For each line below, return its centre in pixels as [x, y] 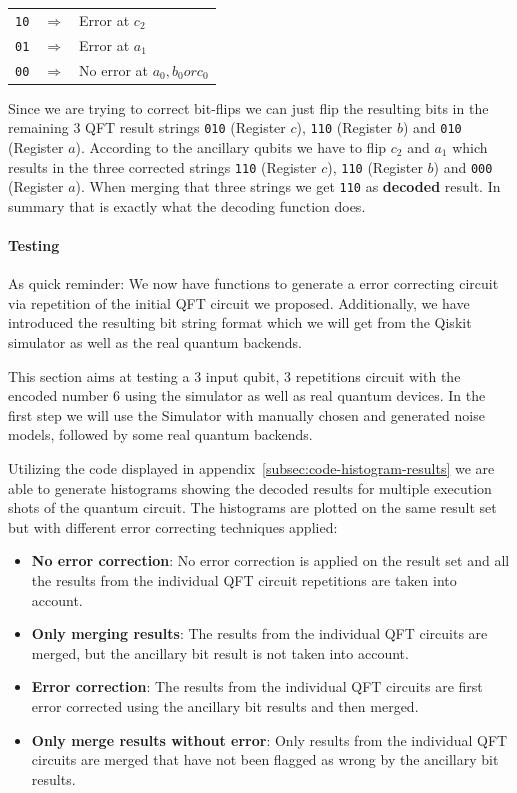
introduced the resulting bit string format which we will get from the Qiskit [240, 322]
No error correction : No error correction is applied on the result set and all [270, 560]
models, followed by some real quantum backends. [160, 434]
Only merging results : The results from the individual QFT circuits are [259, 633]
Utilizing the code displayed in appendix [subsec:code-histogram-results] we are [251, 468]
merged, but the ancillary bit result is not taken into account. [220, 652]
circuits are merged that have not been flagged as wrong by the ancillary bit [265, 759]
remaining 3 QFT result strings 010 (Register [147, 127]
